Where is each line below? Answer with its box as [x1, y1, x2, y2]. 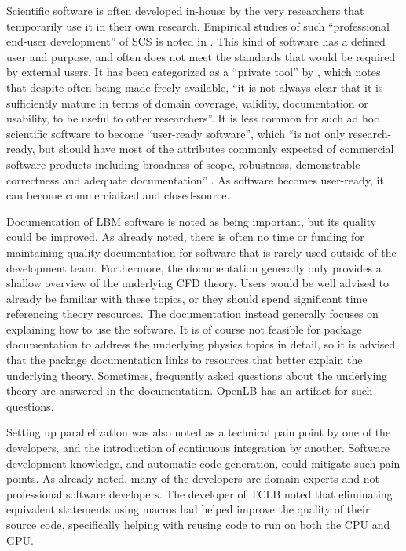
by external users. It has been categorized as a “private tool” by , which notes [6, 64, 381, 80]
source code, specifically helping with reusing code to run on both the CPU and [6, 516, 390, 532]
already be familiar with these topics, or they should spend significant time [6, 290, 368, 306]
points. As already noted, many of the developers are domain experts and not [6, 470, 379, 487]
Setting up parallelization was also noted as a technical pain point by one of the [6, 424, 391, 440]
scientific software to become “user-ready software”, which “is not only [6, 125, 346, 141]
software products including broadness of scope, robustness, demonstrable [6, 155, 360, 172]
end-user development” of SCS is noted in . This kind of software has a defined [6, 33, 386, 49]
